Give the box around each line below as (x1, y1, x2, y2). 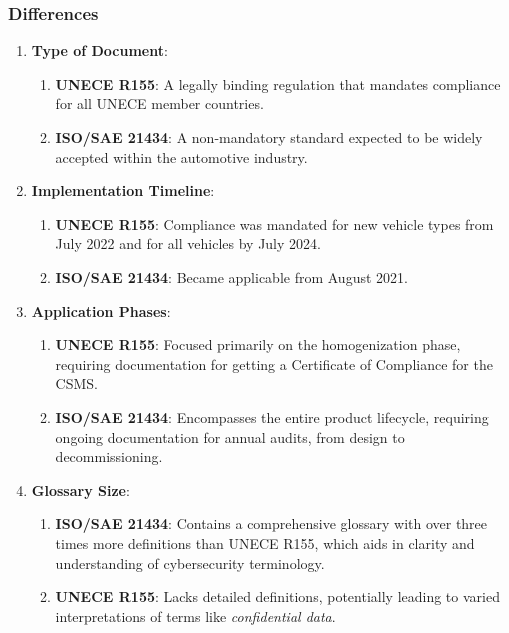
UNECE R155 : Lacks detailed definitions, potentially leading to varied (55, 586, 500, 607)
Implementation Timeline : (31, 180, 215, 201)
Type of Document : (31, 40, 168, 61)
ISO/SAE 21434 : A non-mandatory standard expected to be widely (55, 127, 483, 147)
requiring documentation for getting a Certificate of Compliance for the (55, 353, 493, 374)
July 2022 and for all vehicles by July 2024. (55, 233, 321, 254)
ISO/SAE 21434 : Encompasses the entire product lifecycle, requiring (55, 406, 489, 427)
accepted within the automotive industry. (55, 146, 308, 167)
